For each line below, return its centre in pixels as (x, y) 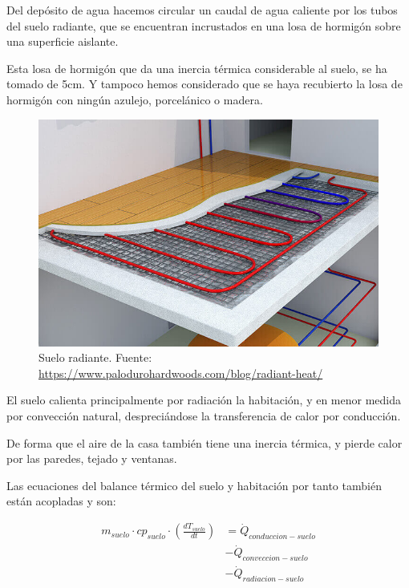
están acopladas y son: (61, 501)
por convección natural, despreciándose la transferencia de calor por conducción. (204, 415)
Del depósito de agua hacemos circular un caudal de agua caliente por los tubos (202, 10)
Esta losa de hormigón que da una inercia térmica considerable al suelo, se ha (197, 68)
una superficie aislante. (63, 41)
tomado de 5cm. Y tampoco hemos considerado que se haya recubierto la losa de (204, 84)
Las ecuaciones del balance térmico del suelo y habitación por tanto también (194, 485)
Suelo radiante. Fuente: (95, 357)
